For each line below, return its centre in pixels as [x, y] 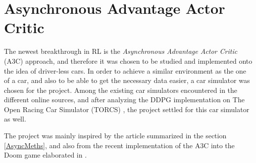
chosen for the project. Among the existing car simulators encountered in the [121, 90]
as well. [15, 119]
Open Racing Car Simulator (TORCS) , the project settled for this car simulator [127, 109]
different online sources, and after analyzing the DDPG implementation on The [124, 100]
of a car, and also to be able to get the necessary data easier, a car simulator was [127, 80]
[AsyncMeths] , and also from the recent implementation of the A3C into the [119, 145]
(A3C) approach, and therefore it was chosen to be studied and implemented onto [128, 61]
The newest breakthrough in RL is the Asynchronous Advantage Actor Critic [121, 51]
